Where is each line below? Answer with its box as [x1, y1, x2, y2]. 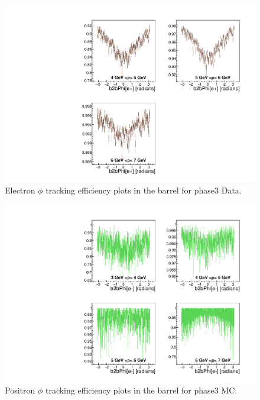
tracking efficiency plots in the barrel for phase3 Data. [45, 184, 242, 196]
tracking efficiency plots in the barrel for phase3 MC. [45, 384, 238, 396]
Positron [5, 384, 35, 396]
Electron [5, 184, 35, 196]
